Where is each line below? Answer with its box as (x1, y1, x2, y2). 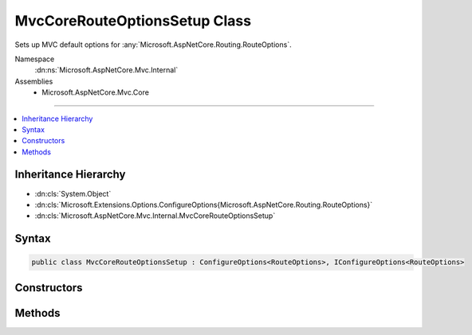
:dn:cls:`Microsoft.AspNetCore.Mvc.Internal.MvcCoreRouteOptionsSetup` (34, 211, 276, 220)
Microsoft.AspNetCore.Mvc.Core (41, 88, 149, 97)
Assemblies (14, 76, 53, 86)
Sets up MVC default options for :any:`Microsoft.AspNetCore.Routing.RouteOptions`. (14, 40, 292, 49)
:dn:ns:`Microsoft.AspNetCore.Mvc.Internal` (34, 65, 179, 75)
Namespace (14, 54, 55, 64)
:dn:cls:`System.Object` (34, 189, 112, 198)
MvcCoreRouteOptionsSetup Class (14, 12, 251, 29)
